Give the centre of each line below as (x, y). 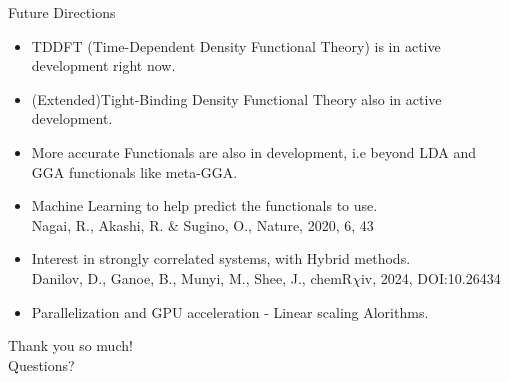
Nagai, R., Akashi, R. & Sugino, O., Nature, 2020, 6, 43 (202, 224)
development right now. (103, 65)
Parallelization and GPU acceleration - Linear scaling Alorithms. (230, 311)
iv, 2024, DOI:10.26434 (430, 277)
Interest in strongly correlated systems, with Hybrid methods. (221, 258)
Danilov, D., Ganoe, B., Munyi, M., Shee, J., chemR (192, 277)
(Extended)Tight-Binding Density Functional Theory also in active (236, 98)
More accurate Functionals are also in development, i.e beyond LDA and (253, 151)
